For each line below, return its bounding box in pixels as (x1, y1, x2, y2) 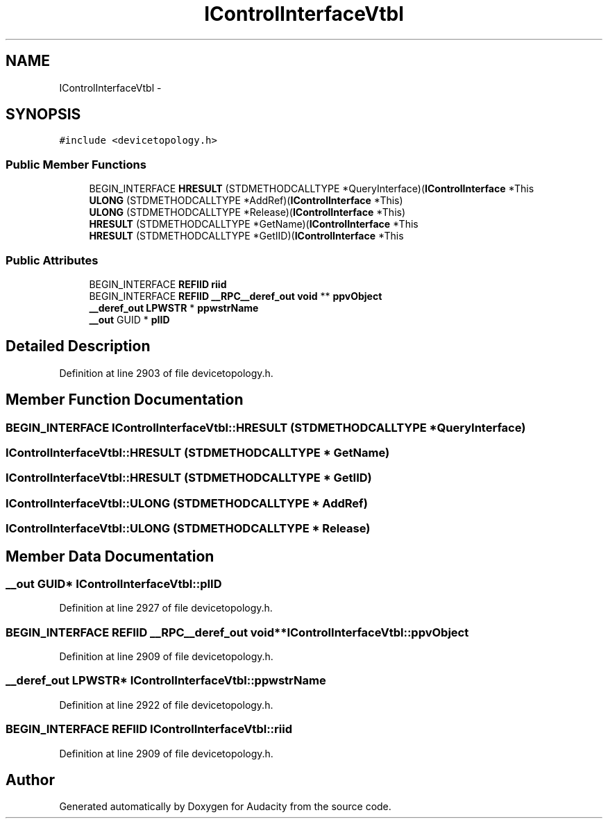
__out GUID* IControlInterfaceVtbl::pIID (6, 576, 222, 591)
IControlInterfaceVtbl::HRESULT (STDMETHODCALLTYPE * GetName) (6, 446, 390, 460)
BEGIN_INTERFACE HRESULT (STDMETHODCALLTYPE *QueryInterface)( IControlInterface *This (89, 183, 534, 195)
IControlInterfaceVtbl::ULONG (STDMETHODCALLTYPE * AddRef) (6, 496, 368, 510)
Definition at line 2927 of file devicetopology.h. (59, 602, 273, 614)
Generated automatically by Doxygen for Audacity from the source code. (59, 800, 391, 813)
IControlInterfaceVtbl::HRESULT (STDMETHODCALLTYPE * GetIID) (6, 471, 372, 485)
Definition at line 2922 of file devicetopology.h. (59, 698, 273, 711)
